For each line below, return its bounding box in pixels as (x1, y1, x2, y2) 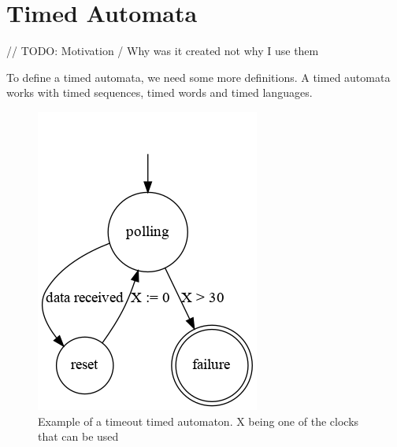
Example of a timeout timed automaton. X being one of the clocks (38, 412, 359, 429)
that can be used (38, 428, 119, 445)
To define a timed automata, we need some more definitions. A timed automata (6, 68, 391, 85)
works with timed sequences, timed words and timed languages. (6, 84, 313, 101)
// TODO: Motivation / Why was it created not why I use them (6, 42, 319, 59)
